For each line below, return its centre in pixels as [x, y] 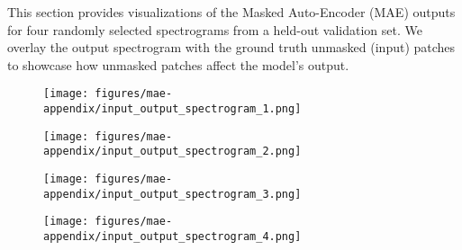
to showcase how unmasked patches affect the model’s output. [178, 64]
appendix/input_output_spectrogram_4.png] [172, 236]
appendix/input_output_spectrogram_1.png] [172, 109]
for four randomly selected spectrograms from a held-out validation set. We [215, 29]
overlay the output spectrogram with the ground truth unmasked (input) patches [231, 47]
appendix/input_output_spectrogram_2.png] [172, 152]
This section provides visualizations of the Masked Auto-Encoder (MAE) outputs [231, 12]
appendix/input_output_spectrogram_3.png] [172, 194]
